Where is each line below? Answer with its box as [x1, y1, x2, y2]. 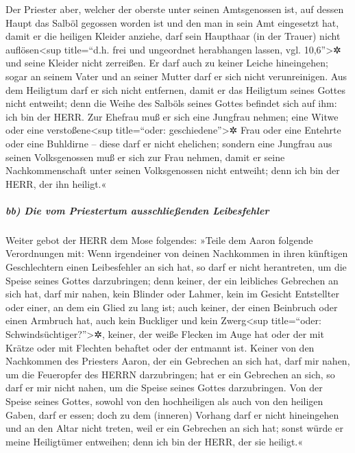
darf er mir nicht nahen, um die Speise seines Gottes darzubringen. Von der [5, 380, 323, 395]
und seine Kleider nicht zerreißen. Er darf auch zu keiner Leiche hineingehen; [5, 56, 328, 70]
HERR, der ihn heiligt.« [5, 176, 107, 191]
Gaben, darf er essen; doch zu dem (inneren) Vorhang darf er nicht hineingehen [5, 407, 339, 421]
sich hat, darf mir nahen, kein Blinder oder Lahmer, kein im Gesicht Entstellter [5, 286, 339, 301]
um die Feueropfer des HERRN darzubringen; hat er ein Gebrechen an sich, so [5, 367, 335, 381]
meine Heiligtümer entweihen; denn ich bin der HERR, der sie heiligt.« [5, 434, 303, 448]
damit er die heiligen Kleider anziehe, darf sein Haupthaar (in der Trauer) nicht [5, 29, 341, 43]
